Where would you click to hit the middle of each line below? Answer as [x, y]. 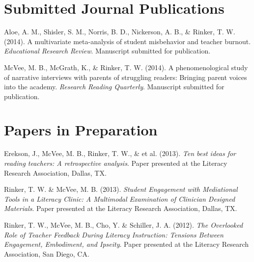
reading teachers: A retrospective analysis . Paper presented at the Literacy [116, 163]
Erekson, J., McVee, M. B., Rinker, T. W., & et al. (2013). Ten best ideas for [120, 153]
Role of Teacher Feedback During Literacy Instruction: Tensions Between [114, 234]
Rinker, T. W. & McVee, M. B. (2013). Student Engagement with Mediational [121, 189]
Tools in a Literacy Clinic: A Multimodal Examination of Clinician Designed [120, 198]
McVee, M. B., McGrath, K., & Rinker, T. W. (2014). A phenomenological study [126, 67]
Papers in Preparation [81, 130]
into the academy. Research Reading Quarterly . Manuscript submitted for [114, 87]
